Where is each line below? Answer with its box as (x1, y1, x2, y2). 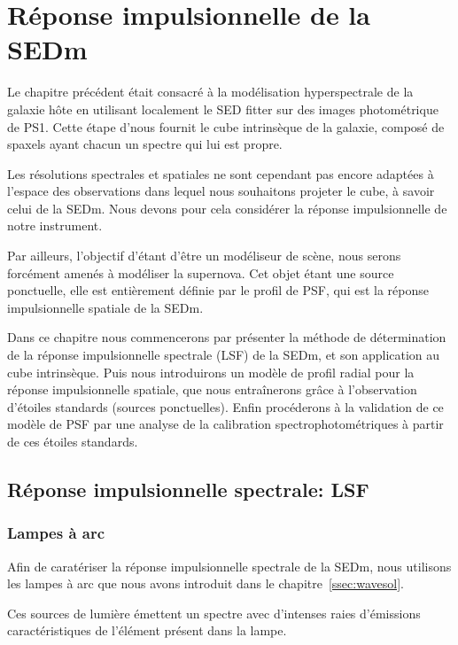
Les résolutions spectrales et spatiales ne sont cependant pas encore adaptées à (7, 164, 434, 183)
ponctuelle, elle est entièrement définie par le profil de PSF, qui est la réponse (7, 281, 429, 299)
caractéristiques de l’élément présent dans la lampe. (7, 621, 287, 640)
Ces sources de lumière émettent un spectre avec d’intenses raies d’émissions (7, 603, 421, 622)
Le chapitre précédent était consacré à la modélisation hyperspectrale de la (7, 82, 414, 101)
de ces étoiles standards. (7, 432, 138, 450)
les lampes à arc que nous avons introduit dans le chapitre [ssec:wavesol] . (7, 574, 404, 593)
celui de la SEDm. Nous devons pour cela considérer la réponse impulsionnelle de (7, 198, 447, 217)
